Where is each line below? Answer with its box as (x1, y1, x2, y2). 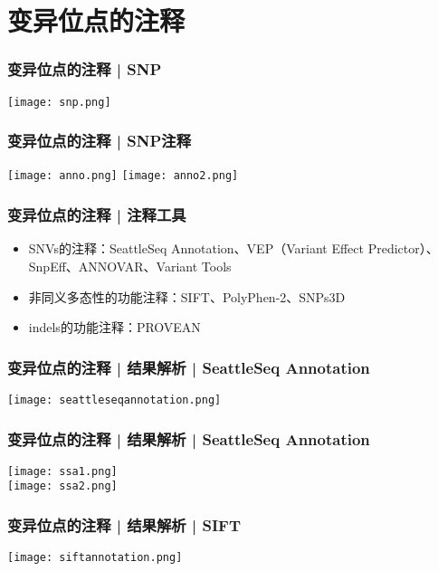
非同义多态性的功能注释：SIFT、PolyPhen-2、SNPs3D (28, 287, 346, 306)
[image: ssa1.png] (7, 464, 118, 478)
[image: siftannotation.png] (7, 551, 183, 565)
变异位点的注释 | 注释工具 (7, 204, 186, 226)
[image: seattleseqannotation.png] (7, 393, 222, 406)
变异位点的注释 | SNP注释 (7, 129, 192, 152)
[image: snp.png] (7, 95, 111, 109)
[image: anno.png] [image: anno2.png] (7, 169, 239, 183)
